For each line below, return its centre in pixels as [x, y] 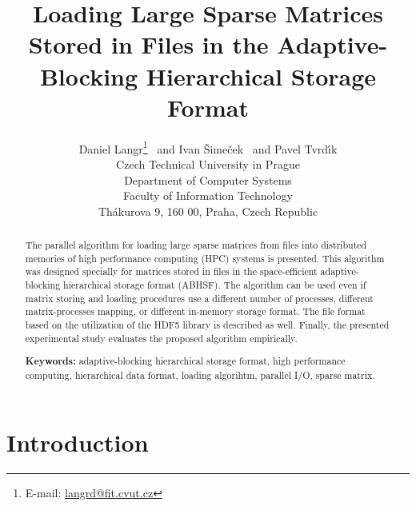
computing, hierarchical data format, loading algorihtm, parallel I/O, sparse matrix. [200, 375]
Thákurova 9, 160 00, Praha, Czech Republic [208, 211]
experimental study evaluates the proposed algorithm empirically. [161, 338]
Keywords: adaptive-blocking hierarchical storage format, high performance [185, 361]
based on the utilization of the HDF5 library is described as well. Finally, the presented [207, 325]
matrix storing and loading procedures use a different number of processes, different [199, 298]
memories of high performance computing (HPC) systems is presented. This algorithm [205, 258]
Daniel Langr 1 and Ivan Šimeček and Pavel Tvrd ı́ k [208, 147]
